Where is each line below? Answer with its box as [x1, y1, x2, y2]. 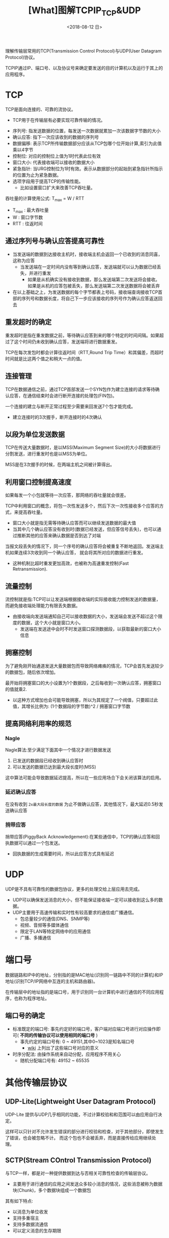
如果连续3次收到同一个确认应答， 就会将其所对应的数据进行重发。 [9, 550, 146, 556]
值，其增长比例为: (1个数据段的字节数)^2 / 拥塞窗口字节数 [12, 703, 131, 709]
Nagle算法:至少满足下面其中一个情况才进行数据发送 [5, 747, 112, 753]
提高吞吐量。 [18, 509, 45, 515]
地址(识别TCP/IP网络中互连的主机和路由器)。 [5, 978, 98, 984]
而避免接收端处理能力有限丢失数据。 [5, 602, 80, 609]
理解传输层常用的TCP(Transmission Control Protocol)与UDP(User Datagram [5, 47, 162, 54]
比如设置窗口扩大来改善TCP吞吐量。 [20, 185, 96, 191]
